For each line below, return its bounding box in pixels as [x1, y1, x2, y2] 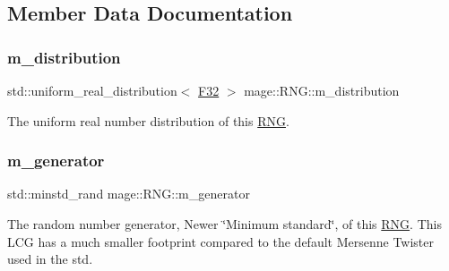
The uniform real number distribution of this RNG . [7, 111, 289, 130]
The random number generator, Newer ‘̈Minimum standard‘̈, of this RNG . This [7, 215, 442, 233]
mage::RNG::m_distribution [244, 81, 400, 99]
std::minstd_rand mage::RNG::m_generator [7, 184, 250, 203]
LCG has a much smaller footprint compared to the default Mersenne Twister [7, 232, 434, 250]
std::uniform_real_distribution [7, 81, 177, 99]
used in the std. [7, 250, 93, 268]
